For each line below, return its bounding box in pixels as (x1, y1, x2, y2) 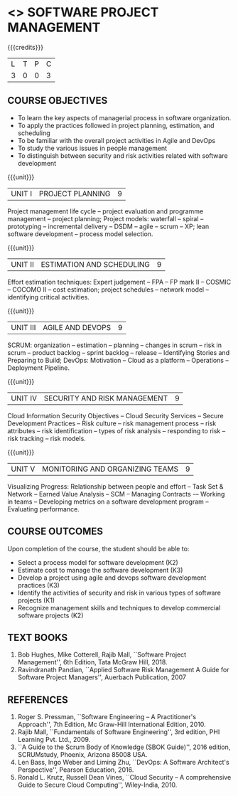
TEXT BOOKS (7, 631, 68, 644)
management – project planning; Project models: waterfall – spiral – (7, 214, 204, 223)
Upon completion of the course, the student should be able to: (7, 544, 190, 553)
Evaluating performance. (7, 504, 80, 513)
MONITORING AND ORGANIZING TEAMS (41, 464, 179, 474)
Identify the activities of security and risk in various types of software (17, 588, 222, 597)
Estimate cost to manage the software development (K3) (17, 566, 183, 574)
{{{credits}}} (7, 43, 44, 51)
